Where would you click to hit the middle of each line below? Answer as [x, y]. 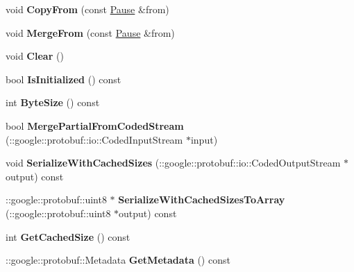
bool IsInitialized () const [64, 79]
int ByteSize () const [53, 102]
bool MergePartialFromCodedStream [95, 125]
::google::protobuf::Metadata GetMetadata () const [118, 260]
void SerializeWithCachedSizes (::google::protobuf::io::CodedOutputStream [173, 163]
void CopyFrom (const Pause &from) [87, 9]
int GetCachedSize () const [68, 236]
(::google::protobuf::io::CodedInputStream [94, 139]
